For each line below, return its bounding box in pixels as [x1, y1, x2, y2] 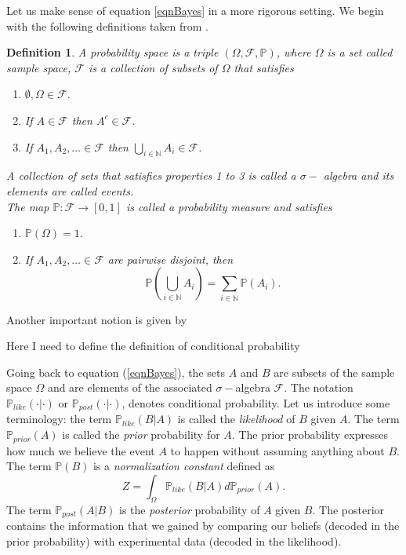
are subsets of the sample [274, 363, 395, 380]
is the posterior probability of [119, 501, 260, 517]
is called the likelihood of [177, 411, 295, 427]
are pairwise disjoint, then [107, 250, 234, 267]
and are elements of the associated [47, 379, 212, 396]
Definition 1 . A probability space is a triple [6, 44, 219, 60]
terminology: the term [6, 411, 112, 427]
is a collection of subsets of [88, 59, 218, 75]
